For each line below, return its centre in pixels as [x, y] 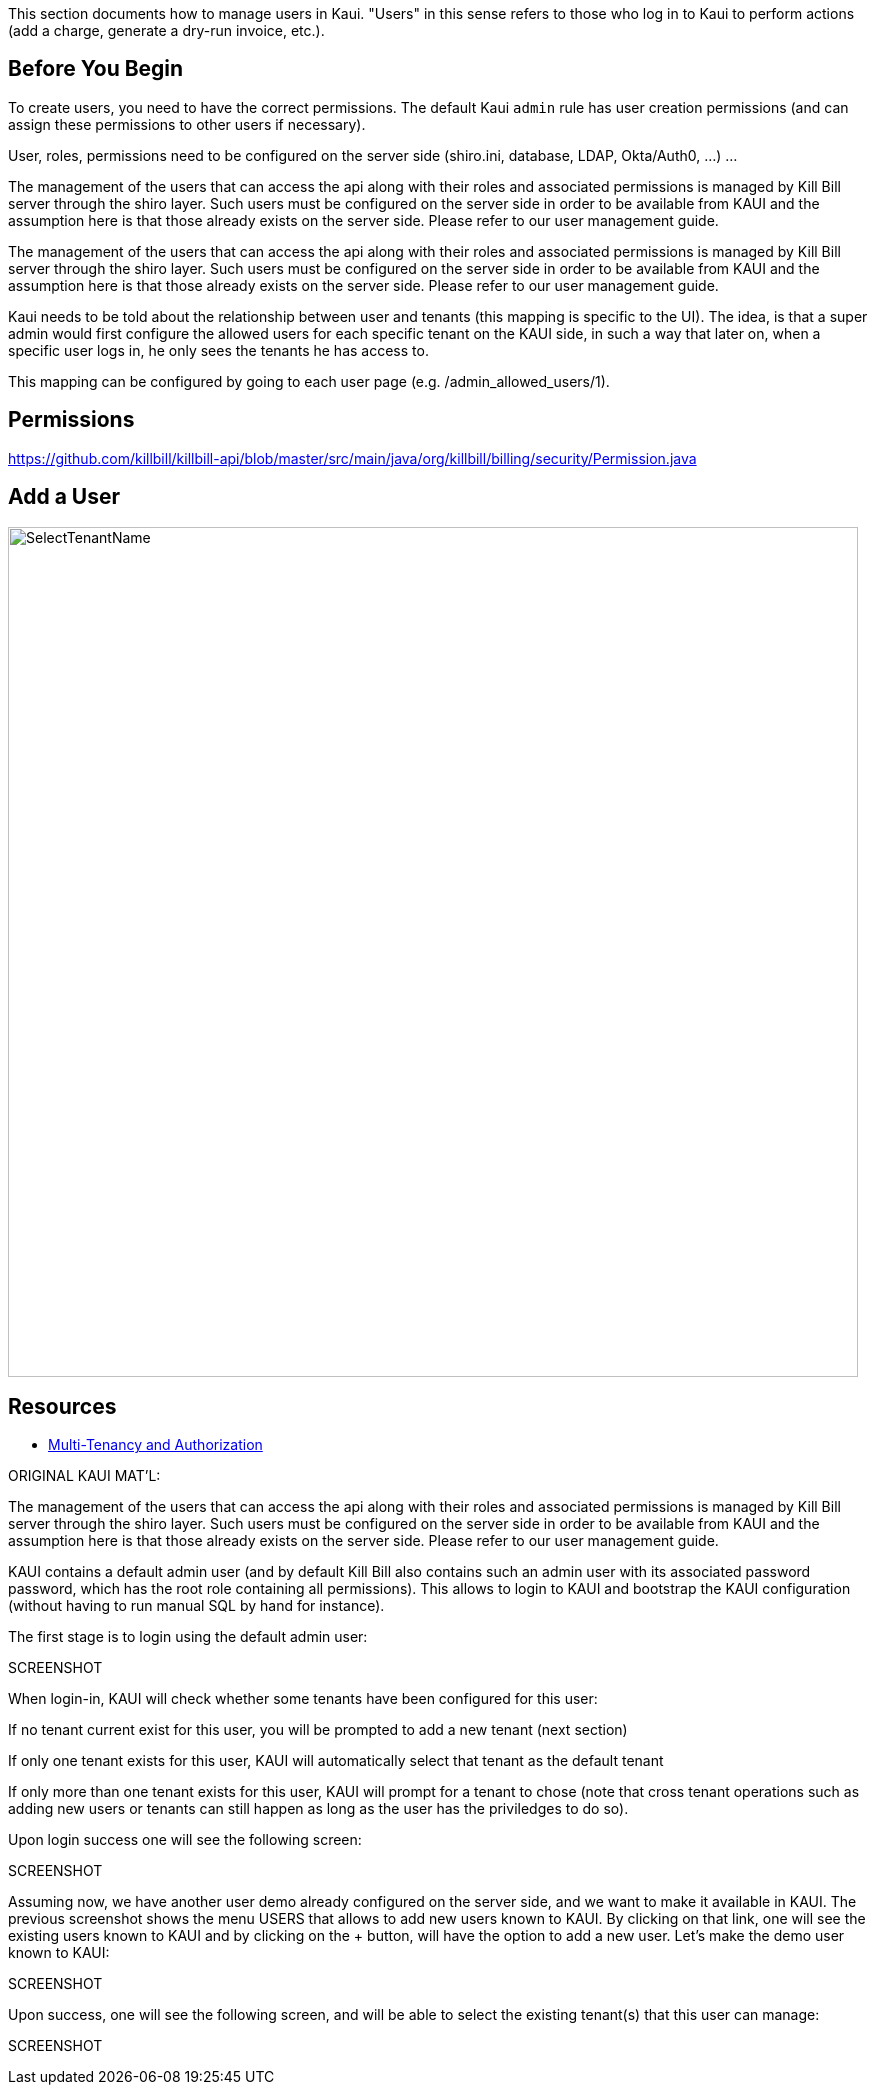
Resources [62, 1406]
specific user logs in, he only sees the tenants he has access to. [218, 350]
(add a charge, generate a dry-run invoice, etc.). [166, 30]
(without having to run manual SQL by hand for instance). [196, 1606]
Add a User [64, 497]
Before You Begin [96, 69]
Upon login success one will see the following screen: [185, 1840]
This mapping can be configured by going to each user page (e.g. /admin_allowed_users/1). [309, 381]
